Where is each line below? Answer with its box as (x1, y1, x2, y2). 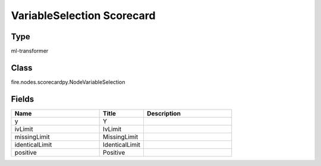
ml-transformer (11, 48, 49, 55)
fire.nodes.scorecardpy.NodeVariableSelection (11, 78, 125, 86)
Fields (11, 94, 34, 104)
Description (146, 109, 181, 117)
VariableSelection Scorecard (11, 9, 156, 22)
